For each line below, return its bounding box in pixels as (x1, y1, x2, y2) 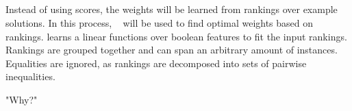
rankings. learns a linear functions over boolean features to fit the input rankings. (5, 29, 347, 43)
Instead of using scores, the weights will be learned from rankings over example (5, 2, 338, 16)
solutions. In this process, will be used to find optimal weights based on (5, 15, 314, 29)
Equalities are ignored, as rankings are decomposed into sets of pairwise (5, 56, 307, 70)
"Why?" (5, 92, 38, 106)
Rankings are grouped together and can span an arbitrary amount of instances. (5, 42, 338, 57)
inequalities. (5, 69, 55, 84)
